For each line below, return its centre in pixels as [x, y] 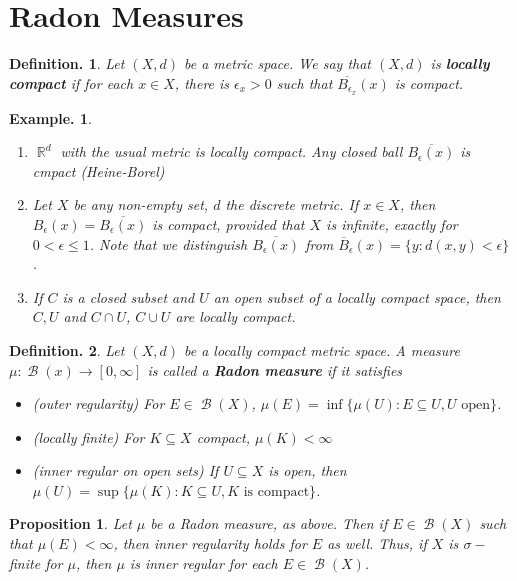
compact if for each [71, 82]
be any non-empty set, [141, 204]
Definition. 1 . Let [67, 63]
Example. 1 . [50, 117]
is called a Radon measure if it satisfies [275, 369]
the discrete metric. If [292, 204]
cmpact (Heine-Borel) [98, 170]
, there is [202, 82]
